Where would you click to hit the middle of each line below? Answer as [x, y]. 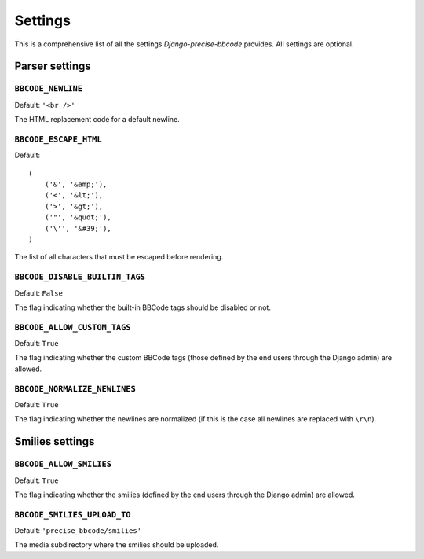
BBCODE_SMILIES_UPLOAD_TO [73, 515]
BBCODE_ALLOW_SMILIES [63, 464]
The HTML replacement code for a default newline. [97, 120]
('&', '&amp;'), [76, 184]
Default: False [38, 293]
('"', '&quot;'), [78, 217]
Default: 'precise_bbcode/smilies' [78, 531]
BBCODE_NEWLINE [48, 89]
